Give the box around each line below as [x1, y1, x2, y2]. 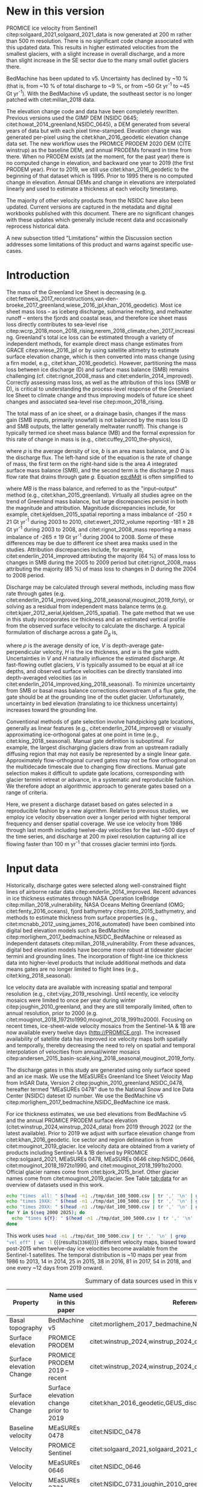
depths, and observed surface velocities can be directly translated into [6, 667, 182, 674]
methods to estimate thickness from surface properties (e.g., [6, 914, 158, 921]
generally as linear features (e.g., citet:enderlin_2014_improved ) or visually [6, 724, 192, 731]
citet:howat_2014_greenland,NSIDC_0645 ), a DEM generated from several [6, 121, 190, 128]
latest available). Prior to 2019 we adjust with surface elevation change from [6, 1129, 195, 1136]
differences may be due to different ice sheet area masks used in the [6, 540, 178, 547]
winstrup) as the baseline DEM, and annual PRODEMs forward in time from [6, 147, 192, 154]
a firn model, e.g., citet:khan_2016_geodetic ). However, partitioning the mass [6, 360, 197, 367]
